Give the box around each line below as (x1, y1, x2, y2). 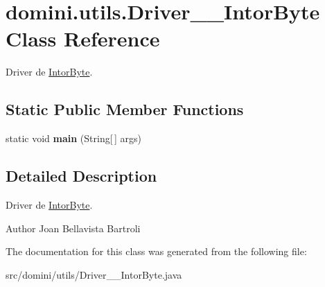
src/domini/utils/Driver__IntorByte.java (6, 267, 182, 281)
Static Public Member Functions (6, 98, 244, 120)
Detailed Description (6, 165, 157, 186)
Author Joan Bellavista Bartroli (6, 220, 141, 235)
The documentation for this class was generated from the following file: (6, 244, 307, 259)
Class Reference (6, 24, 160, 53)
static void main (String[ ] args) (6, 131, 141, 146)
